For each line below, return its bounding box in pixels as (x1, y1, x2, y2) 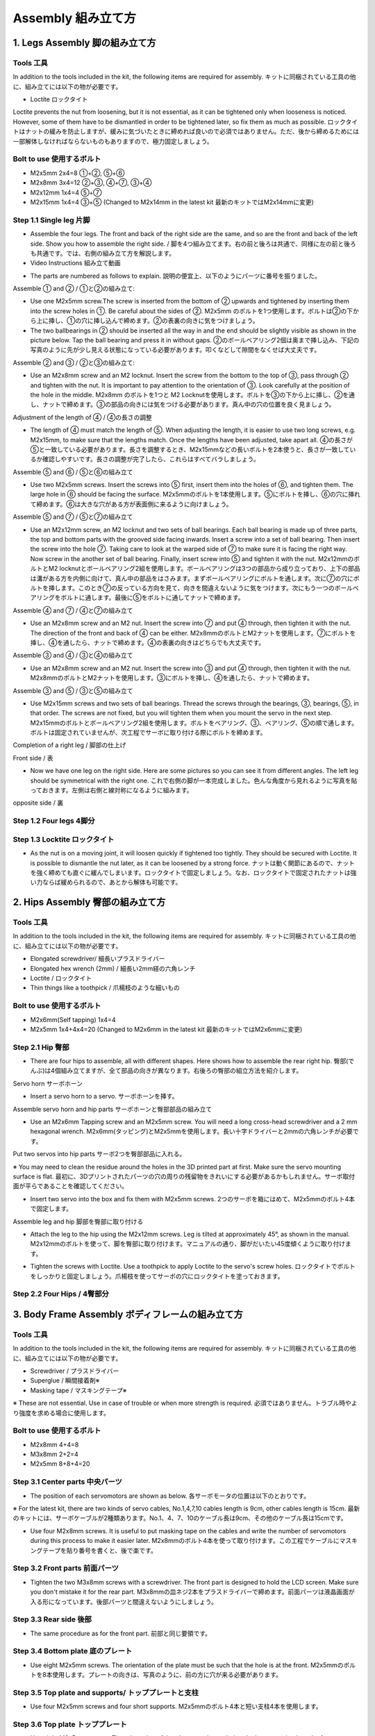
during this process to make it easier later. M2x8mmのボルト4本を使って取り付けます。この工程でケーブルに (30, 1537, 340, 1545)
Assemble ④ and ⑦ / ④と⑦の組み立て (12, 606, 133, 615)
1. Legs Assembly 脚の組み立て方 (12, 37, 156, 49)
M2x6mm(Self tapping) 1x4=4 (30, 1015, 116, 1024)
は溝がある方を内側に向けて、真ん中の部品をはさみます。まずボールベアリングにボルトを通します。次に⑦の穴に (30, 574, 353, 583)
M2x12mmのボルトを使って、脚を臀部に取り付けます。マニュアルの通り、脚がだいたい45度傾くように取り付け (30, 1240, 346, 1248)
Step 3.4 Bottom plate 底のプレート (12, 1646, 133, 1656)
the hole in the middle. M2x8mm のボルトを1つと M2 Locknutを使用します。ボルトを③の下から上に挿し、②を (30, 390, 349, 399)
